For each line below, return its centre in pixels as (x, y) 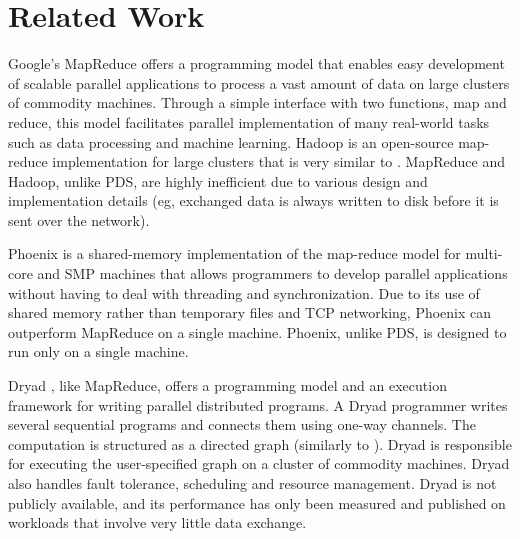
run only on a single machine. (98, 351)
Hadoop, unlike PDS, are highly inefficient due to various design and (218, 180)
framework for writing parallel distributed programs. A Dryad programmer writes (258, 404)
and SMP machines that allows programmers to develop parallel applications (272, 273)
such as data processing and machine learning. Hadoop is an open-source (231, 141)
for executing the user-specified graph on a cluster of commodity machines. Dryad (259, 463)
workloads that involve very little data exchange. (157, 522)
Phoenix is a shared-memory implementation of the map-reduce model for (234, 253)
